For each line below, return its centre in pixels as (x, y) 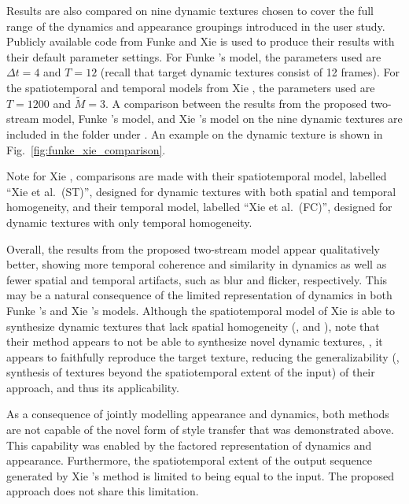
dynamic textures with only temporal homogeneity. (129, 222)
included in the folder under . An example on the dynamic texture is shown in (195, 133)
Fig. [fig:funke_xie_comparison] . (86, 149)
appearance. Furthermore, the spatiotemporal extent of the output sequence (189, 460)
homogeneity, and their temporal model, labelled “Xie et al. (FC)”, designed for (199, 207)
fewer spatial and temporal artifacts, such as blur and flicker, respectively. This (197, 279)
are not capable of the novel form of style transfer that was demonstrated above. (200, 430)
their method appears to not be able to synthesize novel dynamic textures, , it (195, 341)
